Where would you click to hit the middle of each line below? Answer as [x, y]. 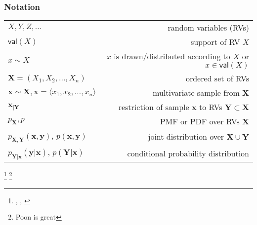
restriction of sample [154, 107]
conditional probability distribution [188, 153]
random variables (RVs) [208, 28]
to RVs [211, 107]
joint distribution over [186, 137]
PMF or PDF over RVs [200, 121]
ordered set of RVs [217, 78]
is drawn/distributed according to [172, 56]
